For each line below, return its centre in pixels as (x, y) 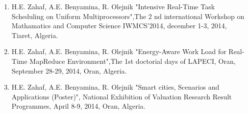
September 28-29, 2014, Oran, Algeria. (69, 70)
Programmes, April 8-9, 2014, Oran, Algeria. (78, 106)
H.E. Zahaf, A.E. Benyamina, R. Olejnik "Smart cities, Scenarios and (115, 87)
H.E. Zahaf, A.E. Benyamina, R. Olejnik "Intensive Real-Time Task (113, 6)
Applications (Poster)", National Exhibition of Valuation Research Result (122, 96)
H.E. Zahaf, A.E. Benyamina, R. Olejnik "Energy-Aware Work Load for (119, 51)
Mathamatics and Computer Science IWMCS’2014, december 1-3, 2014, (119, 26)
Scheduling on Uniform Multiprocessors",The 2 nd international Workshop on (128, 16)
